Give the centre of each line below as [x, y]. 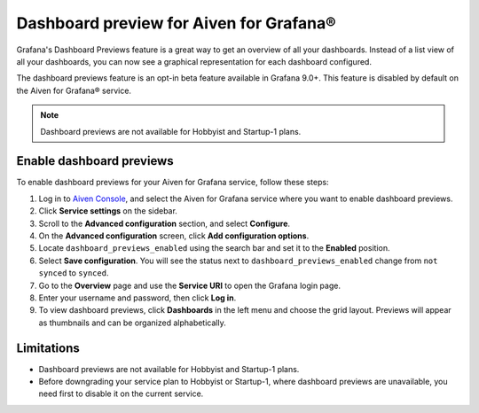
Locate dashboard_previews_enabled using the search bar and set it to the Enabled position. [214, 248]
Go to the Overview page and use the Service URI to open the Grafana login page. [190, 285]
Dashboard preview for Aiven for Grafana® [176, 23]
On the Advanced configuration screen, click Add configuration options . [174, 236]
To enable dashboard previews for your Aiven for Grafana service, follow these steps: [173, 183]
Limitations [48, 348]
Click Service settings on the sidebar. [108, 211]
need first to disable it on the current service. [121, 394]
